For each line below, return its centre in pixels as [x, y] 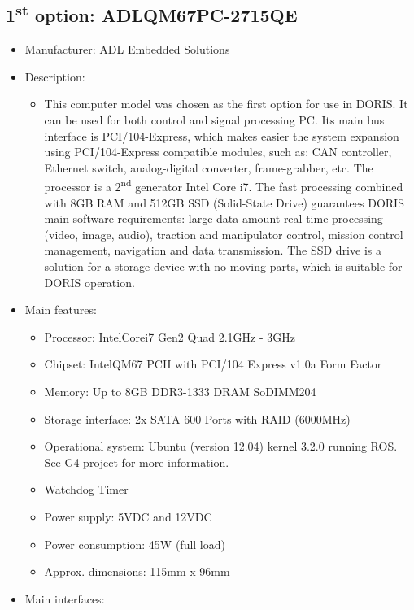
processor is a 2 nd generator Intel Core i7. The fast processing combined [224, 185]
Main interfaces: [65, 598]
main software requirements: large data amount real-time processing [214, 218]
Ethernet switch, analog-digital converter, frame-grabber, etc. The [209, 167]
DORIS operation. [89, 282]
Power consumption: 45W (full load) [135, 544]
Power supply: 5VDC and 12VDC [128, 516]
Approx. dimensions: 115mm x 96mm [137, 571]
